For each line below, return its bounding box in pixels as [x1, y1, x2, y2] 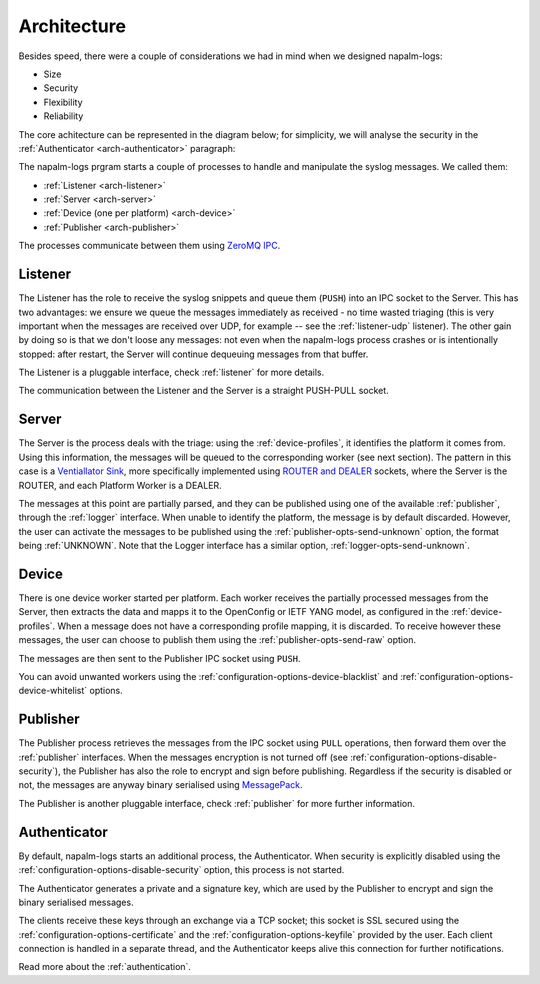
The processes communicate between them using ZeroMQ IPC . [18, 240, 281, 252]
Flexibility [43, 96, 84, 108]
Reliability [43, 110, 84, 122]
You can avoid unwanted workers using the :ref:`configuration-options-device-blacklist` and [18, 670, 399, 682]
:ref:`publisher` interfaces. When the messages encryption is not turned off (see [18, 751, 349, 763]
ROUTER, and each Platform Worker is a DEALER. [18, 479, 222, 491]
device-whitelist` [18, 685, 88, 697]
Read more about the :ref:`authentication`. [18, 961, 192, 973]
